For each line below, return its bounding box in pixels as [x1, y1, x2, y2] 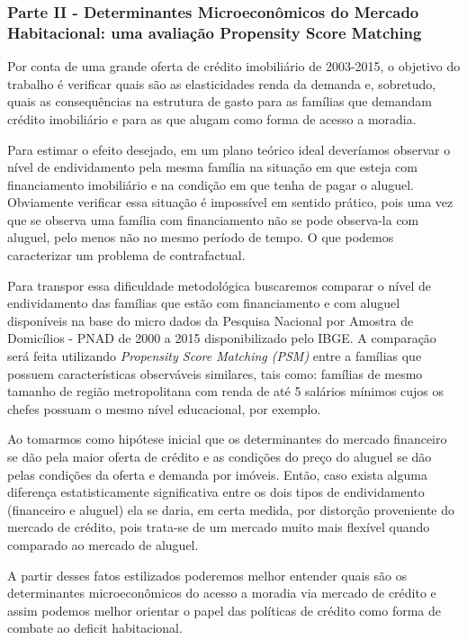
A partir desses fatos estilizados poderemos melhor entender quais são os [7, 565, 408, 584]
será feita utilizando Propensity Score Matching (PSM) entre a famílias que [7, 347, 422, 365]
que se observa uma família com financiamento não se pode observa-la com [7, 210, 419, 229]
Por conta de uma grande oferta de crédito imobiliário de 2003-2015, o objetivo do [7, 57, 461, 76]
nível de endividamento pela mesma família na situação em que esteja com [7, 158, 418, 176]
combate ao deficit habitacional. [7, 618, 183, 637]
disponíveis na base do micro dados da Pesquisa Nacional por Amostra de [7, 311, 414, 329]
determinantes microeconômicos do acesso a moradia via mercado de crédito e [7, 583, 436, 602]
